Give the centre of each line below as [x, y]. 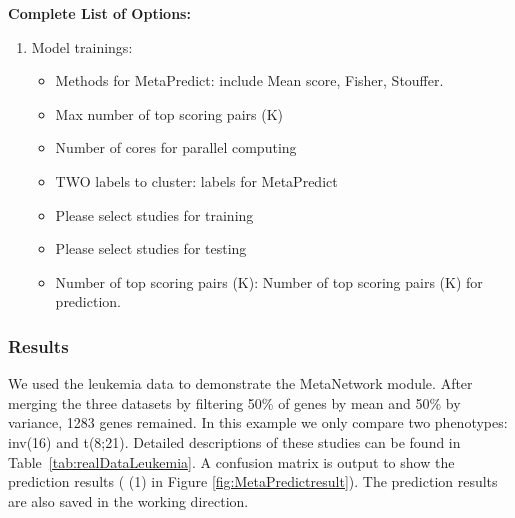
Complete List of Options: [99, 13]
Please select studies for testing [151, 248]
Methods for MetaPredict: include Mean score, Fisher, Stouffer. [249, 80]
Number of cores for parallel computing [176, 147]
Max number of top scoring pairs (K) [169, 113]
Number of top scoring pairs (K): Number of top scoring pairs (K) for [269, 281]
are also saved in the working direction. [128, 500]
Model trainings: [82, 46]
